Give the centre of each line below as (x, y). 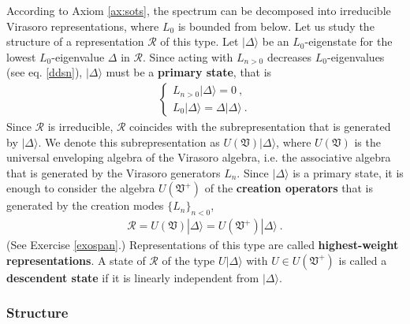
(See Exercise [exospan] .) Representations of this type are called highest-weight (203, 245)
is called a (363, 260)
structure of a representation (75, 41)
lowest (21, 56)
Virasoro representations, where (83, 26)
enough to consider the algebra (81, 188)
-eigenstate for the (348, 41)
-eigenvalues (356, 56)
